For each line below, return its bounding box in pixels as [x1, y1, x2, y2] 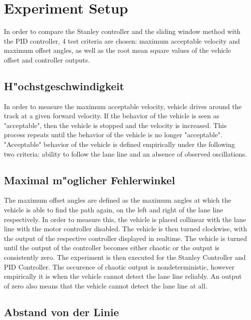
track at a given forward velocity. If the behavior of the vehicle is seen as [4, 111, 220, 121]
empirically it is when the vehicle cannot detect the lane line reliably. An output [4, 271, 242, 281]
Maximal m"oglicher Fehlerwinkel [4, 172, 175, 187]
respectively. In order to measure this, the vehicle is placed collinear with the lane [4, 214, 246, 224]
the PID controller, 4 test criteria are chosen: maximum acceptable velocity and [4, 35, 240, 46]
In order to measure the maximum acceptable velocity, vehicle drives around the [4, 101, 242, 111]
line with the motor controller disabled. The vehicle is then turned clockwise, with [4, 224, 247, 234]
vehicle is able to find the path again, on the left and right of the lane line [4, 205, 223, 215]
